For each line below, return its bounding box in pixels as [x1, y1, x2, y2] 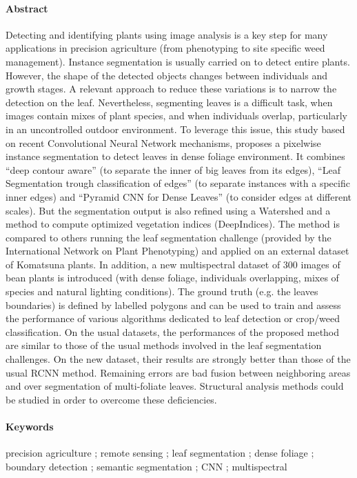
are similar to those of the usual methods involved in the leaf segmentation [6, 338, 322, 352]
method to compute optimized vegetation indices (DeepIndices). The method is [6, 217, 340, 231]
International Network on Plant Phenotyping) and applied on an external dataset [6, 243, 349, 258]
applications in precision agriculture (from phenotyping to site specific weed [6, 41, 325, 55]
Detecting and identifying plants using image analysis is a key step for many [6, 27, 328, 41]
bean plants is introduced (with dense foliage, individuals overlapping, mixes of [6, 270, 339, 285]
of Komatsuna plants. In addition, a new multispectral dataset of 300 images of [6, 257, 340, 271]
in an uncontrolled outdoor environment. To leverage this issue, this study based [6, 121, 345, 136]
